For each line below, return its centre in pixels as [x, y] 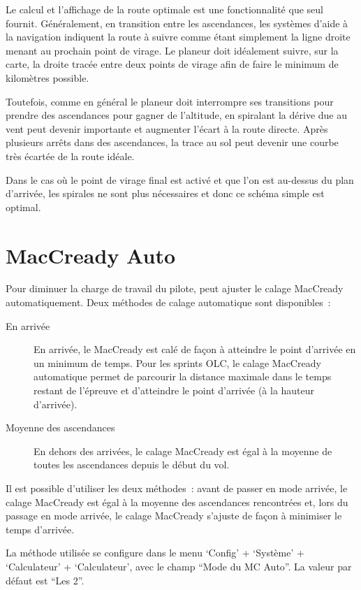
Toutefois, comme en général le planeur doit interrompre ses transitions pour [170, 101]
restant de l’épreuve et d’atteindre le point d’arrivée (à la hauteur [174, 390]
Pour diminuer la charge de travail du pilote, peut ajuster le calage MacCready [175, 288]
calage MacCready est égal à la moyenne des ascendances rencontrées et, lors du [177, 502]
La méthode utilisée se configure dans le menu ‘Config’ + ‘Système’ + [155, 553]
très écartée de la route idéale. [70, 156]
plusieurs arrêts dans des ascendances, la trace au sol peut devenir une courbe [172, 142]
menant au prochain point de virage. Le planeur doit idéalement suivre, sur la [172, 50]
